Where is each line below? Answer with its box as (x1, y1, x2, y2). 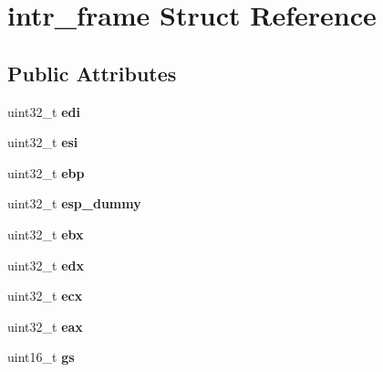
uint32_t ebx (7, 224, 84, 243)
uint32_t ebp (7, 163, 85, 182)
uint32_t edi (7, 101, 80, 121)
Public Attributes (7, 58, 177, 87)
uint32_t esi (7, 133, 78, 152)
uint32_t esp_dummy (7, 194, 141, 213)
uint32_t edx (7, 255, 84, 274)
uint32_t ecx (7, 286, 83, 305)
